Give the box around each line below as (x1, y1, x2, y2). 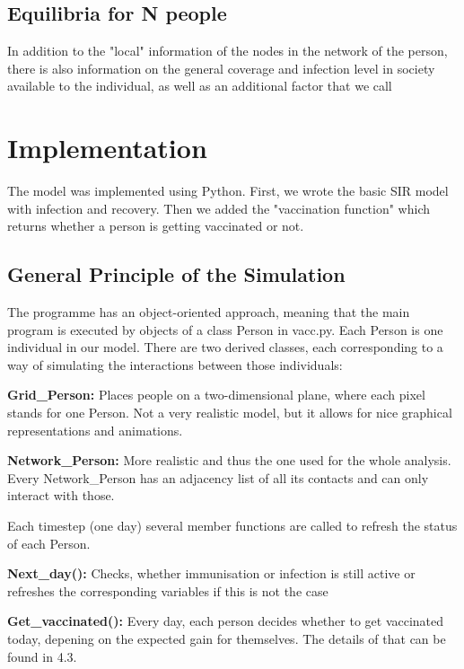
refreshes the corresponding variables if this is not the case (7, 581, 328, 600)
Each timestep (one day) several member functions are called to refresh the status (7, 516, 458, 535)
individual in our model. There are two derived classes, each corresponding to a (7, 338, 443, 357)
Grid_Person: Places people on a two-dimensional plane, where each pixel (7, 385, 425, 404)
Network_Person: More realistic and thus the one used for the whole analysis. (7, 451, 451, 470)
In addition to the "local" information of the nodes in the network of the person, (7, 41, 448, 60)
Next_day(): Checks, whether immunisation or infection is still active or (7, 564, 416, 583)
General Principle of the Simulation (7, 260, 346, 288)
